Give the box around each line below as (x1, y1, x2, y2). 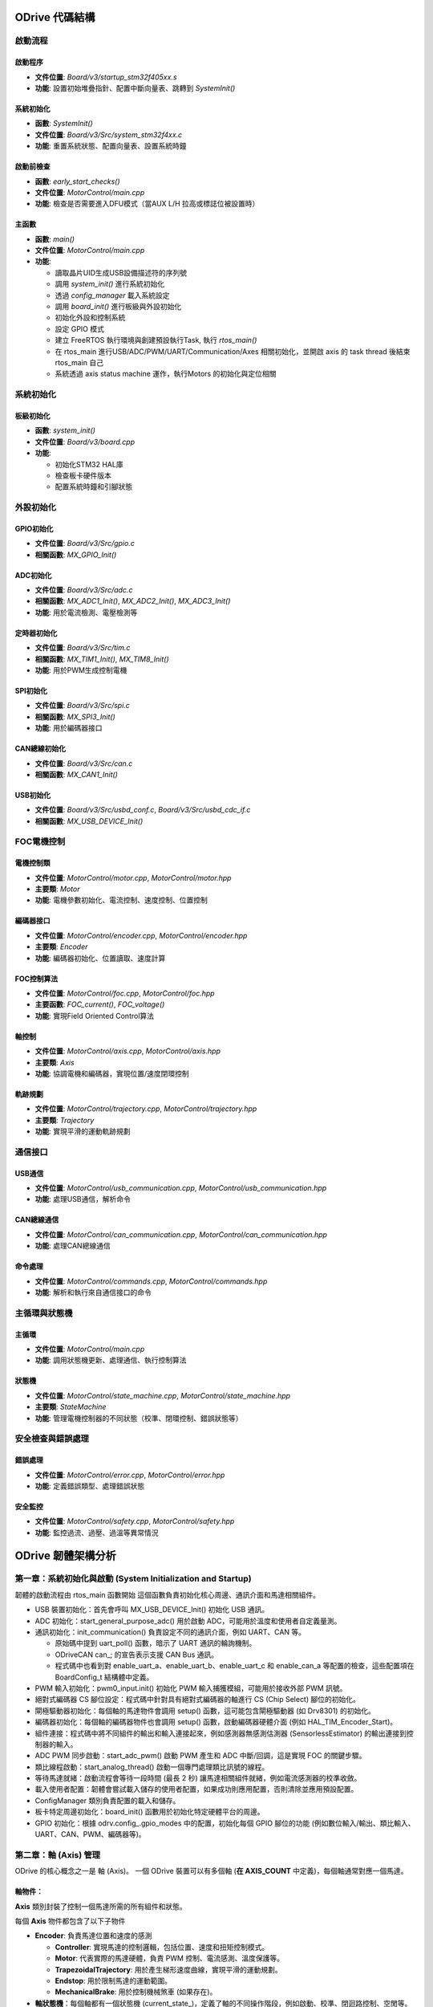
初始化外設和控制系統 (55, 313, 126, 323)
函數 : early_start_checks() (34, 177, 120, 186)
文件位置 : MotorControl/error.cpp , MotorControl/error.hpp (34, 1470, 225, 1480)
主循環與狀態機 (14, 1307, 73, 1318)
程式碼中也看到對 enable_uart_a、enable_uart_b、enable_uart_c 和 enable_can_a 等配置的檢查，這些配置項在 (55, 1661, 415, 1671)
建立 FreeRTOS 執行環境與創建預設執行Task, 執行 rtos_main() (55, 336, 257, 345)
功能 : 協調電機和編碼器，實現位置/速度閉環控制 (34, 1069, 190, 1078)
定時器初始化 (14, 628, 58, 637)
